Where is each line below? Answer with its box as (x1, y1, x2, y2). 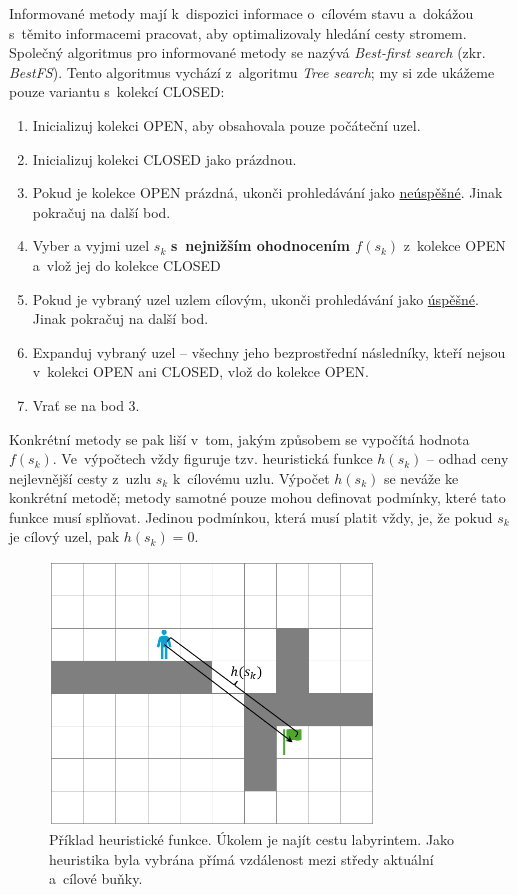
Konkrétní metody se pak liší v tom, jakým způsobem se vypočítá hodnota (9, 428, 470, 449)
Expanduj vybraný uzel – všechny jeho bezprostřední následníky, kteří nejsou (32, 341, 506, 362)
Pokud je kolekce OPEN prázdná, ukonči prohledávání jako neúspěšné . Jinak (32, 182, 503, 203)
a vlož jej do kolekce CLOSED (32, 254, 221, 275)
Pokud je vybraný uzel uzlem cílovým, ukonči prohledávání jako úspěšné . (32, 288, 479, 309)
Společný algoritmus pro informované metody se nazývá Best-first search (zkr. (9, 42, 486, 63)
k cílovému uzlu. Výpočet (172, 467, 330, 488)
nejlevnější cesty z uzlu (9, 467, 152, 488)
